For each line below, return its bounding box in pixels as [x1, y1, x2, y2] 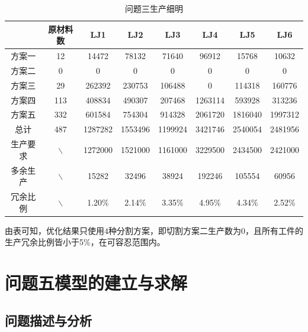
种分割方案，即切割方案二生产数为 [108, 224, 241, 236]
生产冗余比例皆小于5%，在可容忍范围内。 [5, 236, 165, 248]
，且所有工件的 [245, 224, 303, 236]
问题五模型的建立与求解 [5, 271, 188, 295]
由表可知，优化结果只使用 [5, 224, 104, 236]
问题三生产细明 [125, 2, 183, 14]
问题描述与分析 [5, 311, 92, 329]
